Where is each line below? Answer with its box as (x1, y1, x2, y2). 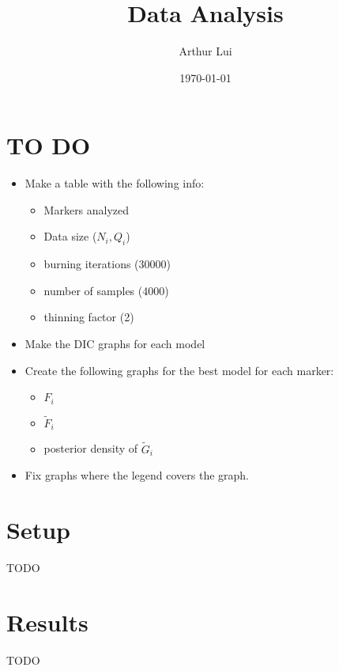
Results (6, 605, 89, 638)
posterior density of (43, 440, 138, 457)
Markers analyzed (43, 201, 130, 218)
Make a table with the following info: (24, 175, 205, 191)
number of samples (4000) (43, 282, 169, 298)
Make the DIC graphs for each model (24, 335, 205, 352)
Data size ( (43, 228, 97, 245)
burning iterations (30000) (43, 256, 171, 272)
